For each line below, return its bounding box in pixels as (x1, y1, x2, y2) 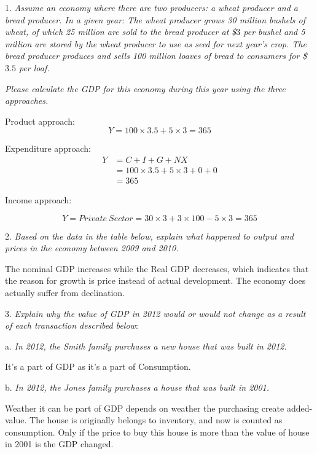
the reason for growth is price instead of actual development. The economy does (5, 274, 306, 287)
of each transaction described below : (5, 319, 138, 332)
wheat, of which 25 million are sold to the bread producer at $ (5, 25, 237, 38)
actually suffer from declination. (5, 286, 125, 299)
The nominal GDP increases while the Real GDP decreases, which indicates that (5, 262, 309, 275)
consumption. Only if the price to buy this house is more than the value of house (5, 425, 310, 438)
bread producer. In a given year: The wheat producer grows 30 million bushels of (5, 13, 306, 26)
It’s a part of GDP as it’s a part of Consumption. (5, 360, 191, 373)
